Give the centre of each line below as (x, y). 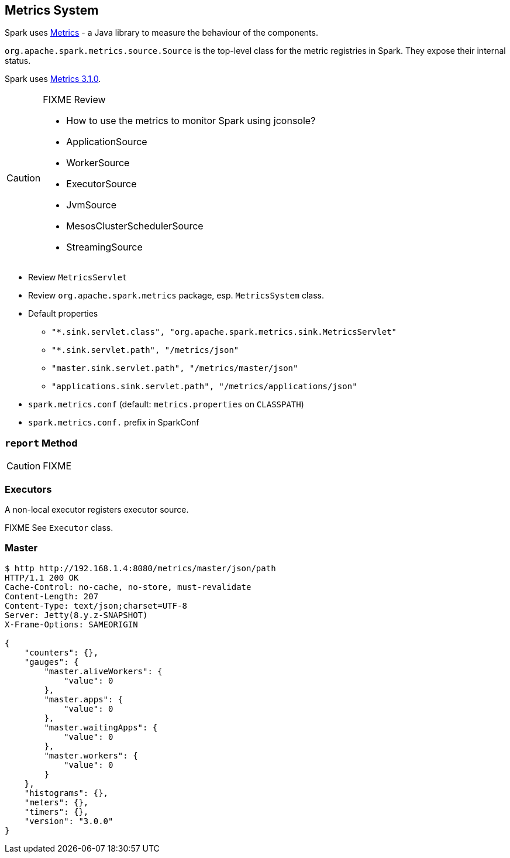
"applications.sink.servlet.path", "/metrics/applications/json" (204, 387)
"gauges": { (51, 662)
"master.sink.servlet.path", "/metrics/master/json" (175, 368)
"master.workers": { (91, 755)
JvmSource (91, 205)
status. (18, 61)
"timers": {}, (56, 811)
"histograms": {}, (66, 793)
